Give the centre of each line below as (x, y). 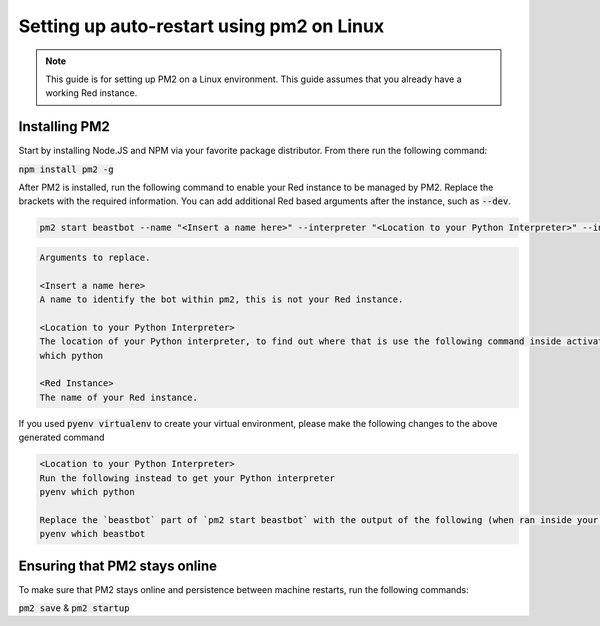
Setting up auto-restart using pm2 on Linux (201, 26)
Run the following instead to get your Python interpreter (187, 478)
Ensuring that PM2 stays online (118, 565)
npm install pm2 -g (66, 169)
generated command (61, 437)
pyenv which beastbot (92, 534)
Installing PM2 (64, 126)
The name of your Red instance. (119, 397)
